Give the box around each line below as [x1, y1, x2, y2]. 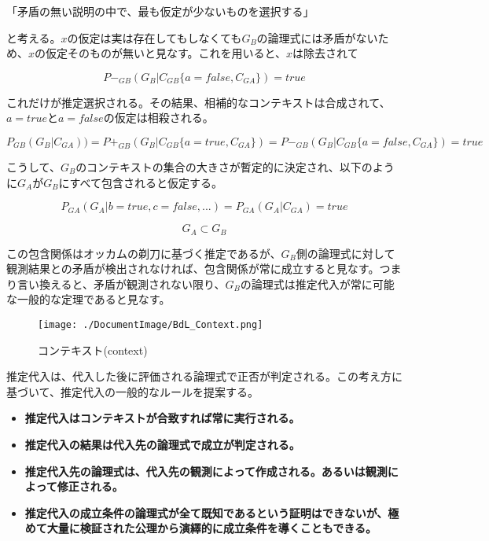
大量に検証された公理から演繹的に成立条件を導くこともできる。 [46, 520, 377, 536]
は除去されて [292, 45, 358, 61]
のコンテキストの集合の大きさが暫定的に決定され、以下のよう [75, 158, 395, 175]
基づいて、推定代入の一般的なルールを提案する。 [6, 383, 259, 399]
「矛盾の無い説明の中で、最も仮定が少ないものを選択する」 [6, 3, 314, 19]
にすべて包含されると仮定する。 [58, 174, 222, 190]
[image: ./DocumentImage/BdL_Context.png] [38, 318, 263, 330]
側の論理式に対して [296, 245, 395, 261]
